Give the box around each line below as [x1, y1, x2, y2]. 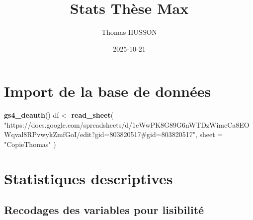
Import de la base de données [4, 81, 211, 101]
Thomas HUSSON [101, 27, 157, 37]
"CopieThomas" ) [4, 139, 56, 149]
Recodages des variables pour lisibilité [4, 202, 204, 218]
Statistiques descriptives [4, 168, 173, 188]
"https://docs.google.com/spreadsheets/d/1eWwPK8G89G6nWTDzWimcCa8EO [4, 119, 250, 130]
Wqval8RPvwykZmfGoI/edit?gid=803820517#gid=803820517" [4, 129, 195, 140]
